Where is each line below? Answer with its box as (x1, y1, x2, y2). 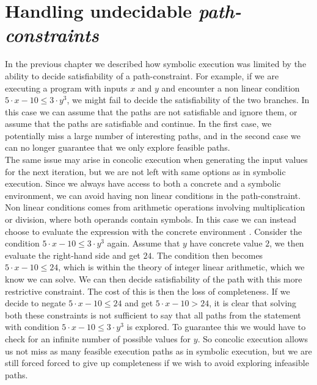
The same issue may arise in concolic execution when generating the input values (5, 153, 308, 166)
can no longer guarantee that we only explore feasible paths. (5, 141, 230, 154)
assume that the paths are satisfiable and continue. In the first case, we (5, 117, 272, 130)
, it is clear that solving (209, 297, 297, 309)
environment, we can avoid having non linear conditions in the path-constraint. (5, 189, 301, 201)
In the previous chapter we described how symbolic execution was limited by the (5, 57, 307, 70)
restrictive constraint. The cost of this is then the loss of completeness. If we (5, 284, 290, 297)
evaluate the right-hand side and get (5, 248, 140, 261)
